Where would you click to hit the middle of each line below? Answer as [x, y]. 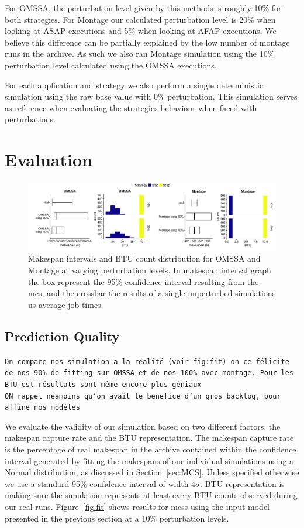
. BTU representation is [242, 483]
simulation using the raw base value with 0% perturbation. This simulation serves [151, 96]
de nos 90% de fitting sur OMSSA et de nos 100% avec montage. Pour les [149, 373]
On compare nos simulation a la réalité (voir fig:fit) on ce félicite [147, 361]
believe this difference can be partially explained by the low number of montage [147, 42]
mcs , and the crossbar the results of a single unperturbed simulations [152, 293]
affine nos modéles [42, 408]
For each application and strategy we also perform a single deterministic [134, 85]
